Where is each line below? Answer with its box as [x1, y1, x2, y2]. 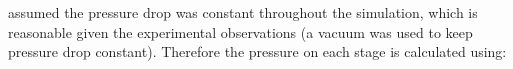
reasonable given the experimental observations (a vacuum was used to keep [8, 21, 473, 42]
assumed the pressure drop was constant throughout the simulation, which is [8, 2, 478, 22]
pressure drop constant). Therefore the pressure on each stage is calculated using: [8, 41, 507, 62]
